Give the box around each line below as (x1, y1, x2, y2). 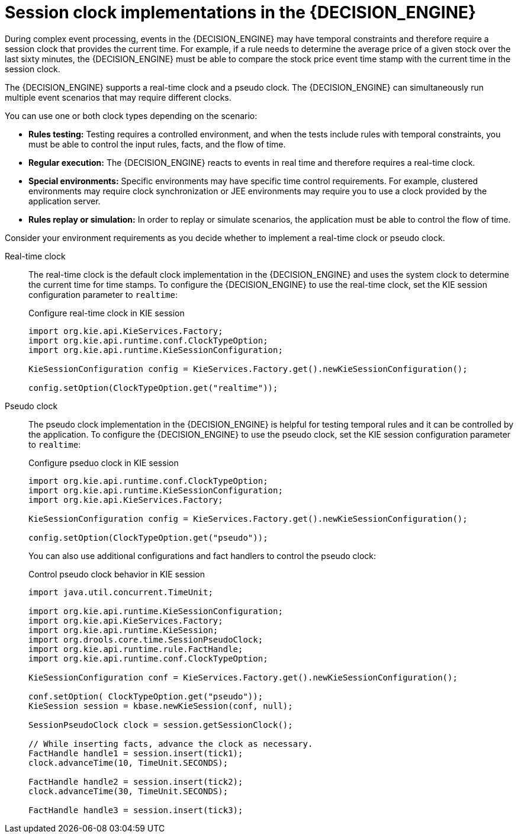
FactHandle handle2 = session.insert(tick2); (28, 776, 243, 786)
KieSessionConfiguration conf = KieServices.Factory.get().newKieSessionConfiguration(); (28, 672, 458, 682)
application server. (28, 195, 101, 206)
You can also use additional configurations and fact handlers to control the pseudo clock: (28, 550, 377, 561)
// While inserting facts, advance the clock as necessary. (28, 739, 313, 749)
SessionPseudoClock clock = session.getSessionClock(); (28, 720, 293, 730)
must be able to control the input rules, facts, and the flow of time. (28, 139, 286, 149)
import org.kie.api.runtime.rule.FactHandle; (28, 644, 243, 654)
